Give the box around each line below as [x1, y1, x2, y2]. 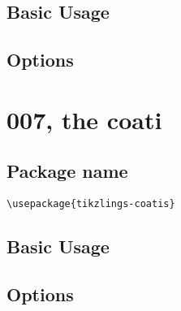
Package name [6, 158, 128, 184]
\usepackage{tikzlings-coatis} [6, 198, 175, 210]
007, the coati [6, 102, 162, 136]
